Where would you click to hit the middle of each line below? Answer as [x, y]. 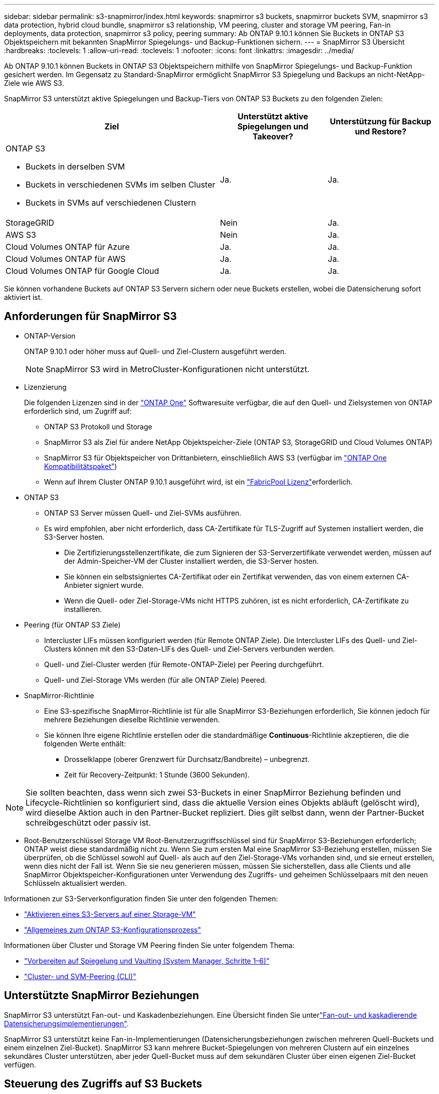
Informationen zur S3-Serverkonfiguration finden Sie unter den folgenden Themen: [141, 898]
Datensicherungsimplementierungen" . [66, 1023]
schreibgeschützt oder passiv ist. [88, 822]
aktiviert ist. [23, 297]
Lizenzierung [45, 387]
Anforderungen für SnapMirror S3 [90, 317]
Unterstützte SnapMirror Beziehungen [102, 996]
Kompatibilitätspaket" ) [81, 466]
